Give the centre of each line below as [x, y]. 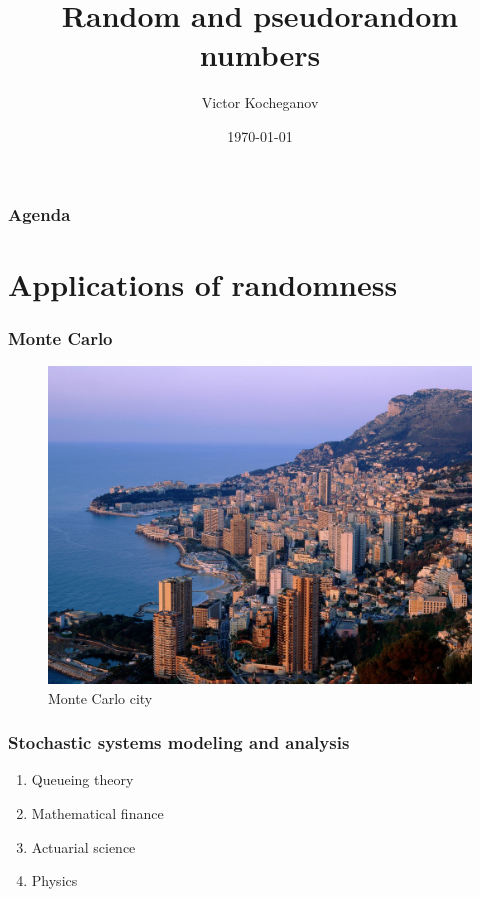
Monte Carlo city [100, 697]
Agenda [39, 213]
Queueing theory [82, 779]
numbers [260, 54]
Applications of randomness [203, 283]
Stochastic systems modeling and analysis [179, 742]
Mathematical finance [97, 813]
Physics [54, 880]
